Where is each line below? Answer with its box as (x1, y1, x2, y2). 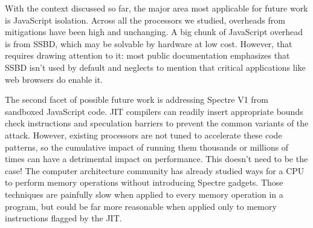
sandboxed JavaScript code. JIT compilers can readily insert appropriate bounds (5, 105, 303, 117)
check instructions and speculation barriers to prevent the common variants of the (5, 117, 309, 129)
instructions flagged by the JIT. (5, 212, 122, 224)
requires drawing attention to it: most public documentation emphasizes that (5, 49, 290, 62)
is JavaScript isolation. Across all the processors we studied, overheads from (5, 13, 285, 26)
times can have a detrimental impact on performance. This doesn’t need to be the (5, 152, 308, 165)
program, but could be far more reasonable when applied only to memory (5, 200, 277, 212)
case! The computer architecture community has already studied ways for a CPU (5, 164, 305, 177)
